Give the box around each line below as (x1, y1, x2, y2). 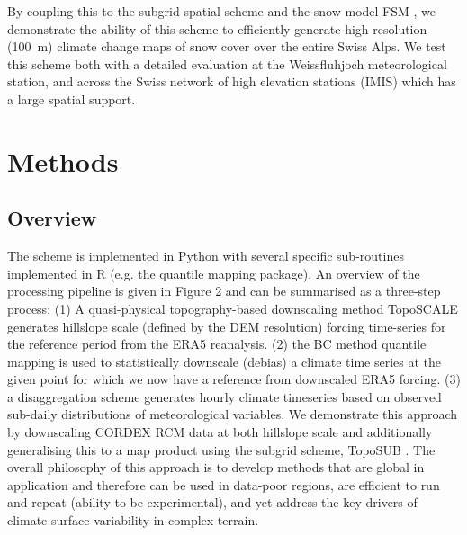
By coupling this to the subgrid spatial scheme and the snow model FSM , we (7, 2, 436, 20)
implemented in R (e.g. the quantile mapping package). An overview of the (7, 263, 420, 282)
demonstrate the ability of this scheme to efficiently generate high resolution (7, 19, 427, 38)
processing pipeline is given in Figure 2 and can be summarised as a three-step (7, 281, 441, 300)
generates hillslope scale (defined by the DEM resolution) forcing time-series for (7, 317, 446, 335)
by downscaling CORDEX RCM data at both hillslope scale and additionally (7, 423, 433, 441)
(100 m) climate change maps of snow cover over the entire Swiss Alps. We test (7, 37, 446, 56)
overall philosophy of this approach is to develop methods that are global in (7, 458, 425, 477)
